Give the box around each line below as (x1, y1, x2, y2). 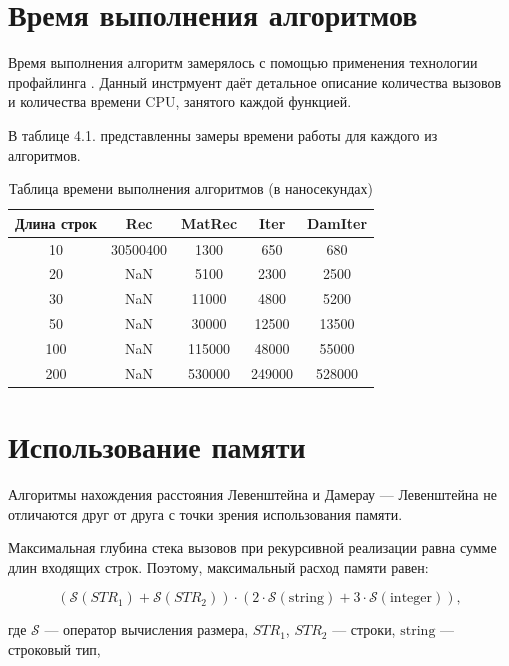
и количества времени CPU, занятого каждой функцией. (8, 91, 352, 112)
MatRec (181, 212, 238, 233)
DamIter (307, 212, 368, 233)
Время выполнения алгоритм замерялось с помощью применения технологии (8, 52, 478, 73)
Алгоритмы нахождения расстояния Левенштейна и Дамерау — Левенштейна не (8, 483, 497, 504)
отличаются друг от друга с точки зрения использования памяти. (8, 503, 403, 524)
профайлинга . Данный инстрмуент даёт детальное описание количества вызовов (8, 71, 502, 92)
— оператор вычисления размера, (44, 619, 249, 640)
